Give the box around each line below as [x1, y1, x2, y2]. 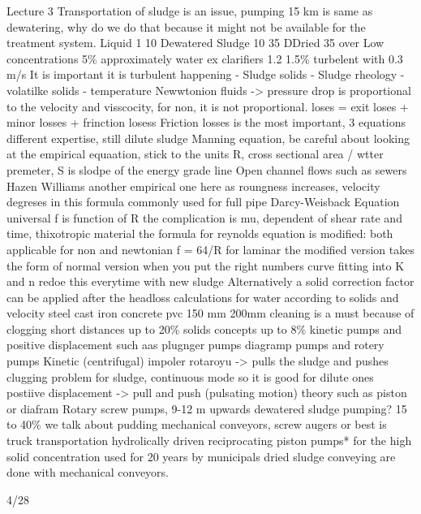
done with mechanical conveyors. [6, 464, 169, 481]
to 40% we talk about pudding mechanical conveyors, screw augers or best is [6, 416, 387, 433]
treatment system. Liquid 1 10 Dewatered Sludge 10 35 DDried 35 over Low [6, 34, 384, 51]
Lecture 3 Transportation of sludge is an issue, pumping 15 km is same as [6, 2, 373, 19]
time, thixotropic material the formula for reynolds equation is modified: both [6, 225, 393, 242]
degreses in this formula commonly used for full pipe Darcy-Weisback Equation [6, 193, 400, 210]
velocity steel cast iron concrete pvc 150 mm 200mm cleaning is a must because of [6, 305, 415, 322]
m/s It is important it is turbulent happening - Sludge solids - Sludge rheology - [6, 66, 405, 83]
